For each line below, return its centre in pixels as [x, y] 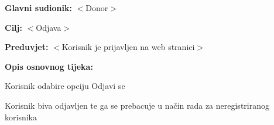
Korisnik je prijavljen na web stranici [128, 47]
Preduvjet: [27, 47]
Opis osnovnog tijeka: [49, 66]
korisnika [21, 117]
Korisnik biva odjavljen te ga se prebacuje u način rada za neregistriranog [137, 105]
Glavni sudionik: [38, 8]
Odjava [49, 27]
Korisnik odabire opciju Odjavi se [65, 86]
